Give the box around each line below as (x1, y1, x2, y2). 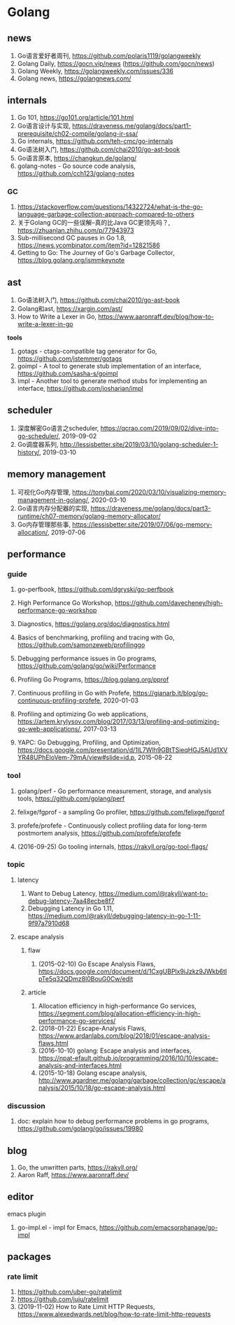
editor (7, 1191, 34, 1203)
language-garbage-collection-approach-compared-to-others (17, 210, 194, 218)
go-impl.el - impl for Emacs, (17, 1223, 98, 1231)
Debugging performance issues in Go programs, (17, 654, 157, 662)
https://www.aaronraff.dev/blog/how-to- (97, 312, 215, 321)
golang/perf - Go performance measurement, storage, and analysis (17, 786, 212, 795)
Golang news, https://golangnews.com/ (17, 74, 131, 83)
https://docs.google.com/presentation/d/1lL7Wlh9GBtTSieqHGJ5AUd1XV (17, 746, 228, 754)
